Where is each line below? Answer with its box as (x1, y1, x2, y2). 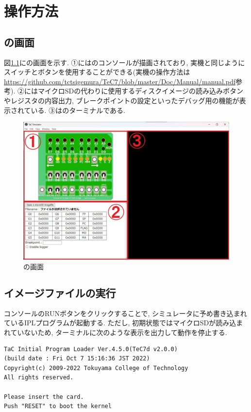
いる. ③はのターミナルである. (31, 105, 125, 115)
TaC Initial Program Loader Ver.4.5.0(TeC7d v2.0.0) (4, 345, 178, 353)
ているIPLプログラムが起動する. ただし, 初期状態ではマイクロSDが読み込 (4, 318, 236, 328)
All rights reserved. (4, 374, 74, 381)
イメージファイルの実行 (4, 285, 116, 300)
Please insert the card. (4, 393, 84, 400)
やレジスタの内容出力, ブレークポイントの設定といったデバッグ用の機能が (4, 95, 239, 105)
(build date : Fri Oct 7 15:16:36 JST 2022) (4, 355, 150, 362)
